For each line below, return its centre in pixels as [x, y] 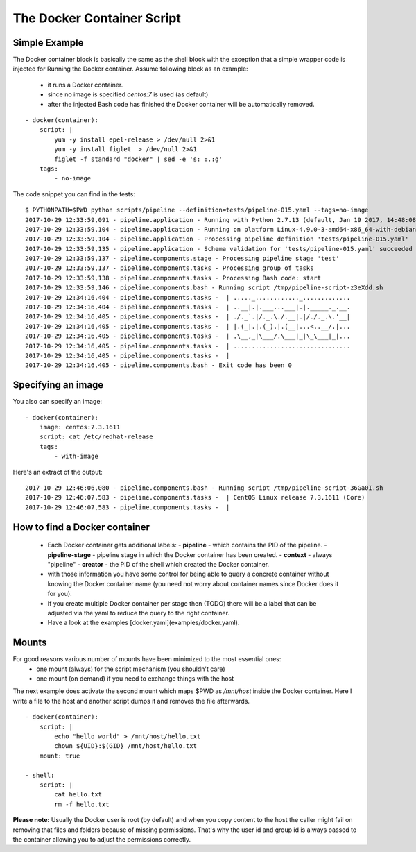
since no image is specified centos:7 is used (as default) [128, 94]
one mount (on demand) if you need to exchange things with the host [135, 679]
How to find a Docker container [81, 527]
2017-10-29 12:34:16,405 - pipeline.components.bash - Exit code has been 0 [159, 365]
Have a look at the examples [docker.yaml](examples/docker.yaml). [144, 623]
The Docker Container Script [97, 18]
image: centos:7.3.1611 [80, 427]
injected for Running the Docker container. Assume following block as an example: [131, 69]
